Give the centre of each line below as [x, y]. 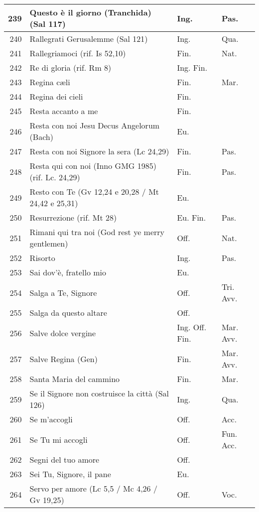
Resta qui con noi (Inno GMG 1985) [93, 166]
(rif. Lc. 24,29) [55, 177]
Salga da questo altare [68, 313]
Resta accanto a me [64, 111]
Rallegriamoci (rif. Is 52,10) [78, 53]
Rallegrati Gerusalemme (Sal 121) [89, 39]
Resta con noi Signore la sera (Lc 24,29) [99, 151]
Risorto [42, 258]
